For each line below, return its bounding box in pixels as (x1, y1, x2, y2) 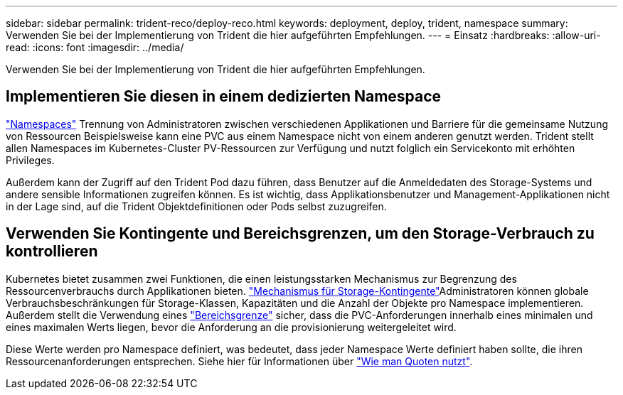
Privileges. (6, 153, 55, 166)
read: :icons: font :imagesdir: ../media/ (6, 41, 184, 53)
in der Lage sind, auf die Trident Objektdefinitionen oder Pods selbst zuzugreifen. (6, 200, 387, 212)
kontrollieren (6, 242, 98, 261)
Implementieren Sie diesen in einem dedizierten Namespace (6, 87, 442, 106)
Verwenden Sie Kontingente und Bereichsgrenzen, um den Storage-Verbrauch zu (6, 224, 595, 243)
